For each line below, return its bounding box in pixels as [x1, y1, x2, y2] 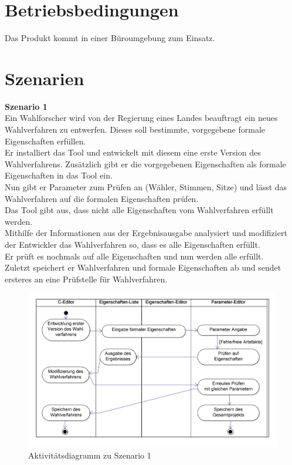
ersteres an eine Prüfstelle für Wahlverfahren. [5, 272, 168, 285]
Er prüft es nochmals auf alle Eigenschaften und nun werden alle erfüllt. [5, 250, 264, 262]
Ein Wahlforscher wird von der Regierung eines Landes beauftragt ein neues [5, 112, 278, 124]
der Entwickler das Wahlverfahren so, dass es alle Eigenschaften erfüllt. [5, 238, 260, 250]
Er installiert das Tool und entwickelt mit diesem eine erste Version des [5, 146, 261, 159]
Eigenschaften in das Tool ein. [5, 169, 113, 181]
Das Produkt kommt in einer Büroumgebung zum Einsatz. [5, 32, 215, 44]
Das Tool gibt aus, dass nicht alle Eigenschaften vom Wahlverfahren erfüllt [5, 204, 274, 216]
